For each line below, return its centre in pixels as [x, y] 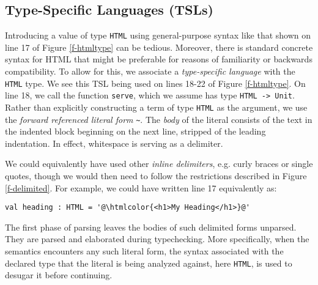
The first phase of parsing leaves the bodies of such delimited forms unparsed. [151, 227]
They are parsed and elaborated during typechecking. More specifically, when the [157, 239]
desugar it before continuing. [59, 275]
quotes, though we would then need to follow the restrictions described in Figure [156, 176]
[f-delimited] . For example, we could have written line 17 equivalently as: [141, 187]
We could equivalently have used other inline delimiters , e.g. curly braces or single [159, 164]
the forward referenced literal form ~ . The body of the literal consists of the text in [159, 119]
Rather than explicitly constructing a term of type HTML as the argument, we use [156, 107]
